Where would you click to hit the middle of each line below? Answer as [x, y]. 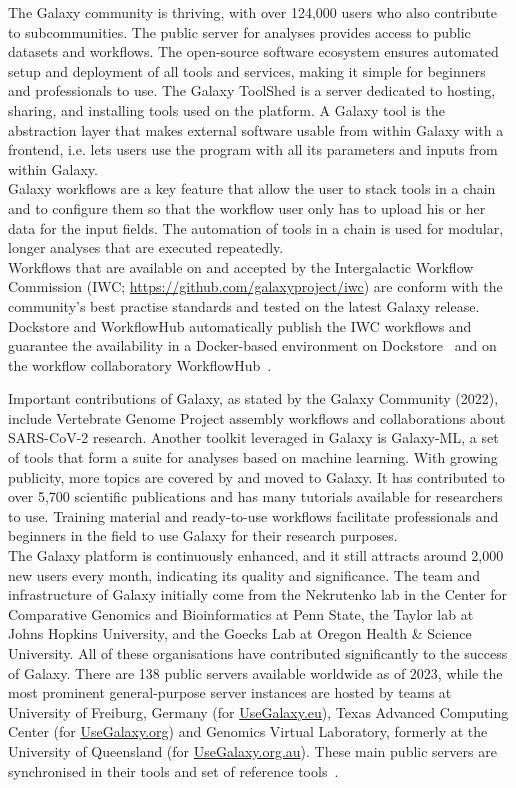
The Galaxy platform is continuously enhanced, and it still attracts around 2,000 [256, 555]
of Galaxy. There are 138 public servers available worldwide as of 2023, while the [255, 672]
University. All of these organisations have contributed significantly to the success [258, 653]
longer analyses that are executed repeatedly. [146, 247]
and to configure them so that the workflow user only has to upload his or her [247, 207]
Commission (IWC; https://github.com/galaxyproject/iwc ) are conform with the [255, 286]
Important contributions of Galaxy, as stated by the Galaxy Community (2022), [253, 398]
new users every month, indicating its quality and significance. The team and [244, 574]
